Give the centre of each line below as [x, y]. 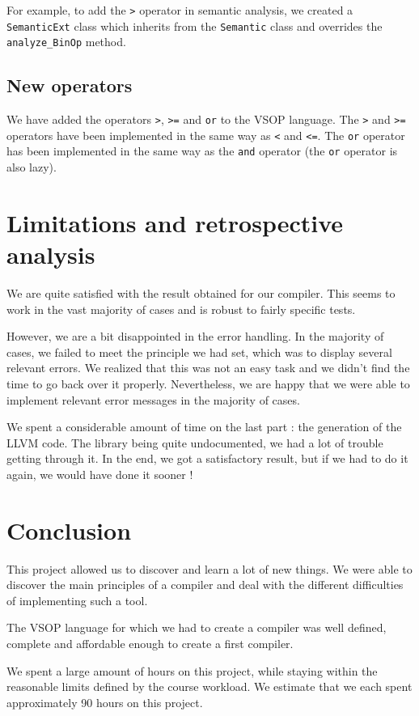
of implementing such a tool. [77, 600]
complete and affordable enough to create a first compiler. [150, 644]
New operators [70, 85]
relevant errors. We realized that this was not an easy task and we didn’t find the [208, 368]
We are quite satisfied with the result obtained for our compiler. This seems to [201, 293]
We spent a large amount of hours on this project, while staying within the [192, 670]
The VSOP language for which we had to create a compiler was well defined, [197, 627]
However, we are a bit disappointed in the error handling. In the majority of [195, 336]
